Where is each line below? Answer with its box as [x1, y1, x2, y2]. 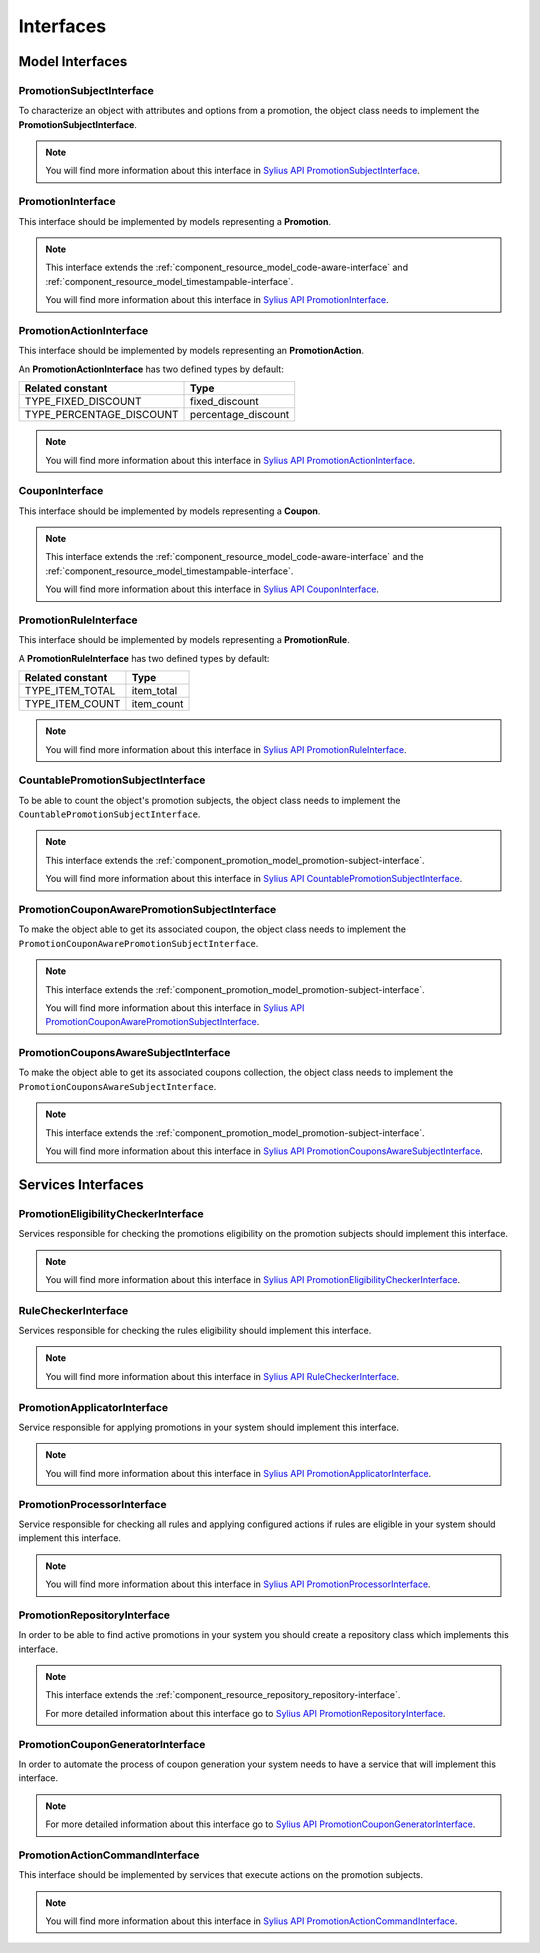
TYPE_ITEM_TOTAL [24, 684, 116, 698]
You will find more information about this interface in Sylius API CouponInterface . [45, 583, 380, 595]
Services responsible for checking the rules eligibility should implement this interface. [18, 1325, 372, 1337]
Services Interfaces [18, 1176, 144, 1193]
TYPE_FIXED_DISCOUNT [24, 395, 142, 409]
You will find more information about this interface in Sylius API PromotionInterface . [45, 294, 389, 306]
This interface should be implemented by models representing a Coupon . [18, 505, 321, 517]
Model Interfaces [18, 53, 128, 70]
